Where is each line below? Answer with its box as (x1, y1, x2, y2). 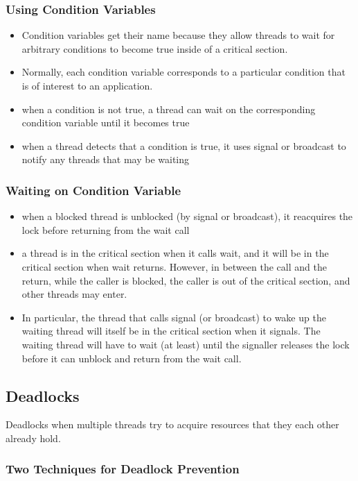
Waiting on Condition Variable (6, 181, 181, 199)
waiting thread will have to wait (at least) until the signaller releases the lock (21, 337, 350, 351)
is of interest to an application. (21, 78, 153, 92)
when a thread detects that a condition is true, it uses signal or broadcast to (21, 138, 346, 153)
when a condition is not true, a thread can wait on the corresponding (21, 101, 316, 116)
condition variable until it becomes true (21, 115, 190, 130)
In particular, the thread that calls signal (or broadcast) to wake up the (21, 310, 326, 324)
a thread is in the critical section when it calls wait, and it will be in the (21, 246, 329, 260)
